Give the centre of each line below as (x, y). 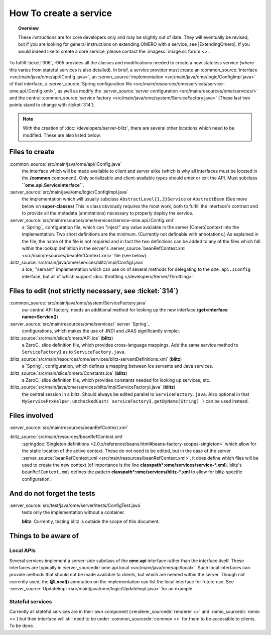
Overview (29, 28)
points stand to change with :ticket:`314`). (52, 105)
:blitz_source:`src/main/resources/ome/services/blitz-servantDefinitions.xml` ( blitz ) (96, 359)
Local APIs (23, 551)
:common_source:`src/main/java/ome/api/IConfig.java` (65, 164)
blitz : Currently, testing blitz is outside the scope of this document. (91, 521)
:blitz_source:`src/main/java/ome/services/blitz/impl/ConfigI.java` (77, 262)
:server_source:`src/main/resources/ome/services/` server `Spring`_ (80, 324)
